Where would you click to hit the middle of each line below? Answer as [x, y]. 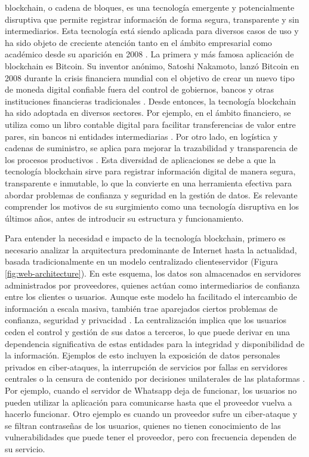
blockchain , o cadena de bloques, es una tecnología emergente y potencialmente [150, 7]
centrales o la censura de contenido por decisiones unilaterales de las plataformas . [155, 378]
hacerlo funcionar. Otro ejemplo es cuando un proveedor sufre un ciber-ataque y [151, 414]
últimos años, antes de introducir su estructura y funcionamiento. [124, 218]
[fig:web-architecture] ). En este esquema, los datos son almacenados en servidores [153, 273]
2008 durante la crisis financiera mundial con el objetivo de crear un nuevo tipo [150, 77]
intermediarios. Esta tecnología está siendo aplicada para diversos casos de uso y [152, 31]
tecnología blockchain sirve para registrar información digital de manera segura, [150, 171]
